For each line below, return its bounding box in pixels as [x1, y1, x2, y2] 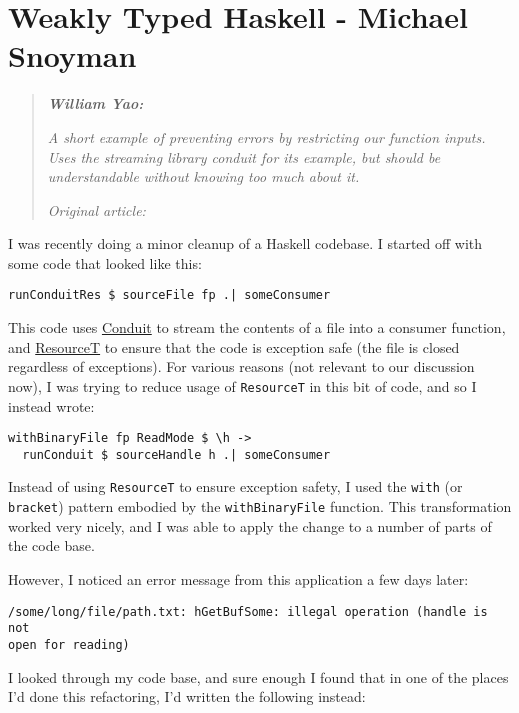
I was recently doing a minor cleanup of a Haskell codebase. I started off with [8, 233, 483, 254]
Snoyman [8, 35, 137, 76]
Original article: [47, 199, 146, 220]
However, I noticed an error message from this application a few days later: [8, 568, 469, 589]
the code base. [8, 535, 95, 556]
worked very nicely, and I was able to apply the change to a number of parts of [8, 515, 492, 536]
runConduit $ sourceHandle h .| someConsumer [22, 447, 331, 462]
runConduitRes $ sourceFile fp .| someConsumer [8, 288, 331, 303]
